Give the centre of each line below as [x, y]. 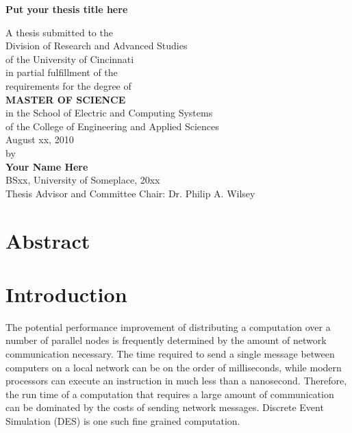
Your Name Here [47, 166]
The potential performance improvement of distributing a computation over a [168, 326]
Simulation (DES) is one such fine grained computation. [123, 420]
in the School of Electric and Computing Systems [109, 113]
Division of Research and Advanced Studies [97, 46]
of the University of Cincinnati [70, 59]
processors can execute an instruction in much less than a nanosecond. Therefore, [176, 381]
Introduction [66, 294]
